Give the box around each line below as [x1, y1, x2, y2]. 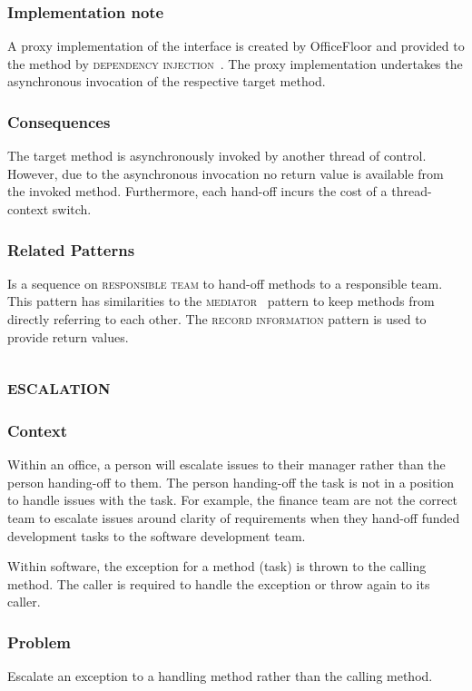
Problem [7, 630, 71, 653]
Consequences [7, 110, 111, 133]
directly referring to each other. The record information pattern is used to [7, 310, 427, 328]
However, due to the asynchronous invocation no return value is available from [7, 163, 444, 183]
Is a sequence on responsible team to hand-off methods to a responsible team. [7, 273, 443, 292]
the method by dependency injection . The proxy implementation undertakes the [7, 54, 463, 73]
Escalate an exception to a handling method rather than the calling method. [7, 666, 433, 686]
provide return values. [7, 327, 129, 346]
